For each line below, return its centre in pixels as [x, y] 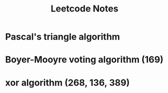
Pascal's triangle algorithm [63, 37]
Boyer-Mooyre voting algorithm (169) [84, 60]
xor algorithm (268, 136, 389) [67, 82]
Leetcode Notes [85, 9]
